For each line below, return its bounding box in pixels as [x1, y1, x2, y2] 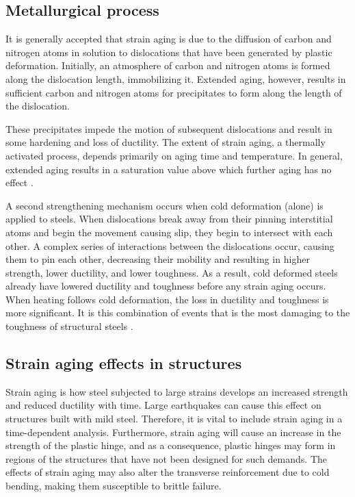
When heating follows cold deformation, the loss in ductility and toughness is [5, 292, 329, 306]
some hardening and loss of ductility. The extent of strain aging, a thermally [5, 135, 326, 149]
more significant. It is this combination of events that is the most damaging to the [5, 305, 350, 320]
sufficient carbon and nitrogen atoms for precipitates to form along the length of [5, 85, 342, 99]
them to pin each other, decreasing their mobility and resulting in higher [5, 252, 310, 266]
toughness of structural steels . [5, 319, 133, 333]
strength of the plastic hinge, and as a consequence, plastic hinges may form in [5, 438, 336, 453]
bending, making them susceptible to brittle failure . [5, 479, 222, 493]
